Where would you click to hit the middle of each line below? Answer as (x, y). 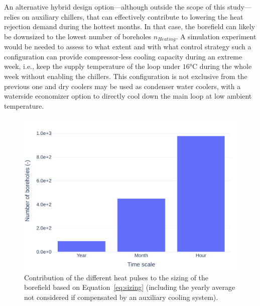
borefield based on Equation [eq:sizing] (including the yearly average (130, 287)
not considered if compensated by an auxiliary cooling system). (121, 297)
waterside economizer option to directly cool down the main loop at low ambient (128, 96)
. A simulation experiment (216, 36)
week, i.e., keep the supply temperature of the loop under (92, 66)
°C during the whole (221, 66)
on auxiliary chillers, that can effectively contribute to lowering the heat (133, 16)
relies (12, 16)
